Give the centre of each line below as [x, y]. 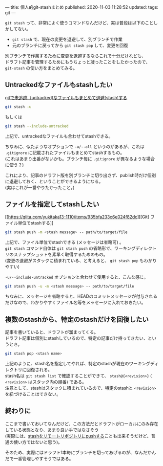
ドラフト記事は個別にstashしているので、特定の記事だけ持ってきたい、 [76, 338]
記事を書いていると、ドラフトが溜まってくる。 [52, 332]
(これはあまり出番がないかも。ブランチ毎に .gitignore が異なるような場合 [80, 158]
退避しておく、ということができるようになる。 [56, 181]
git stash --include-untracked [37, 126]
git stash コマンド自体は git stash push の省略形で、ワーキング [70, 248]
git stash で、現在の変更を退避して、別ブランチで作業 [67, 39]
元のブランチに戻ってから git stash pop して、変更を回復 [70, 45]
